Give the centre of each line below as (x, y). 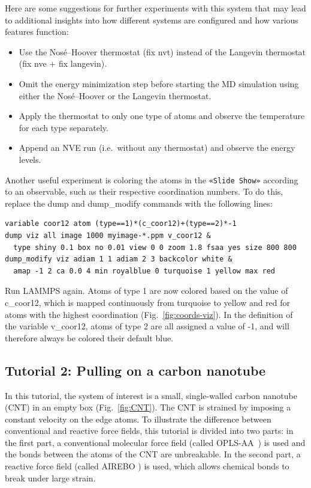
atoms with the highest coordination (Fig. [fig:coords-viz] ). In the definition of (149, 314)
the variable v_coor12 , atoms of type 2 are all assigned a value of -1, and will (147, 326)
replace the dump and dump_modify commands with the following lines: (139, 203)
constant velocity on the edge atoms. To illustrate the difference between (138, 419)
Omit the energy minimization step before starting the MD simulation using (159, 83)
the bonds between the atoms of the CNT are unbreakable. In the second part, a (153, 454)
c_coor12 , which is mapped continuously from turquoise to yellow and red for (148, 302)
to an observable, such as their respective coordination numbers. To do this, (144, 191)
